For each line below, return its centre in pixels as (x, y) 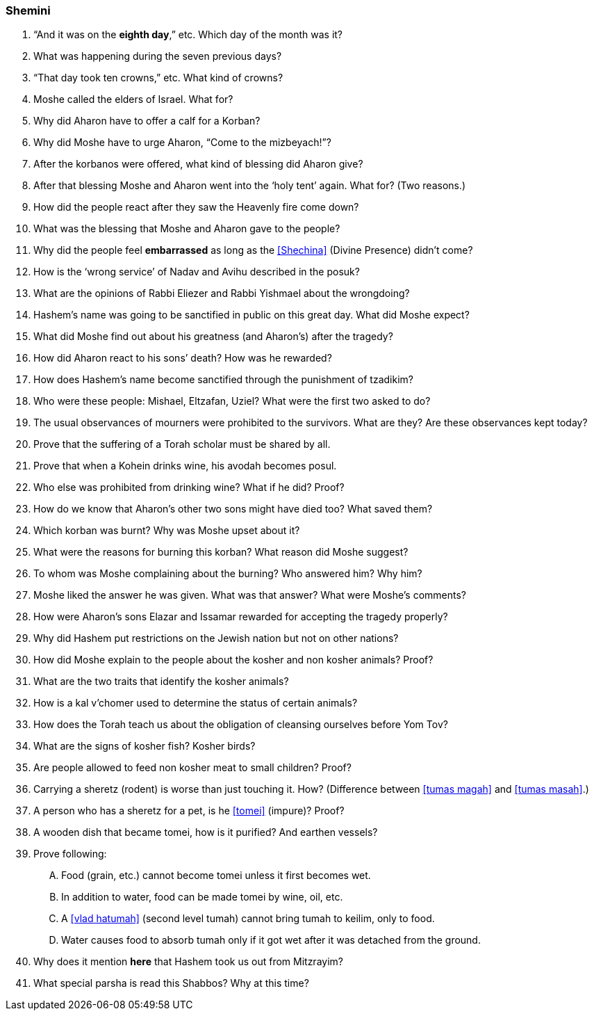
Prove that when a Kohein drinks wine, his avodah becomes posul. (185, 466)
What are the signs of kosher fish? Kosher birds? (145, 746)
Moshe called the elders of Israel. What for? (133, 99)
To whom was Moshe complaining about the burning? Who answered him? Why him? (228, 574)
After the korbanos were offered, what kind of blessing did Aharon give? (198, 164)
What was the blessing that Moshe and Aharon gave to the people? (187, 229)
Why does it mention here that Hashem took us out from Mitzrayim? (188, 962)
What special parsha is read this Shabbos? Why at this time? (171, 983)
